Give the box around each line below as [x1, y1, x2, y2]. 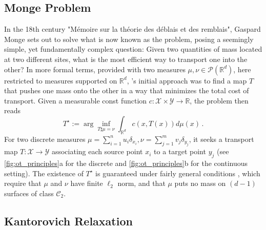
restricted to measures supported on [4, 75, 117, 86]
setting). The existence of [4, 168, 84, 178]
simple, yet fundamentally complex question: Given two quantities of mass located [4, 44, 262, 54]
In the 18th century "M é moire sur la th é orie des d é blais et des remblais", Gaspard [4, 24, 261, 34]
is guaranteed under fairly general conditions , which [95, 168, 260, 178]
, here [233, 64, 251, 74]
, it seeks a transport [189, 133, 254, 144]
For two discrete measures [4, 133, 86, 144]
